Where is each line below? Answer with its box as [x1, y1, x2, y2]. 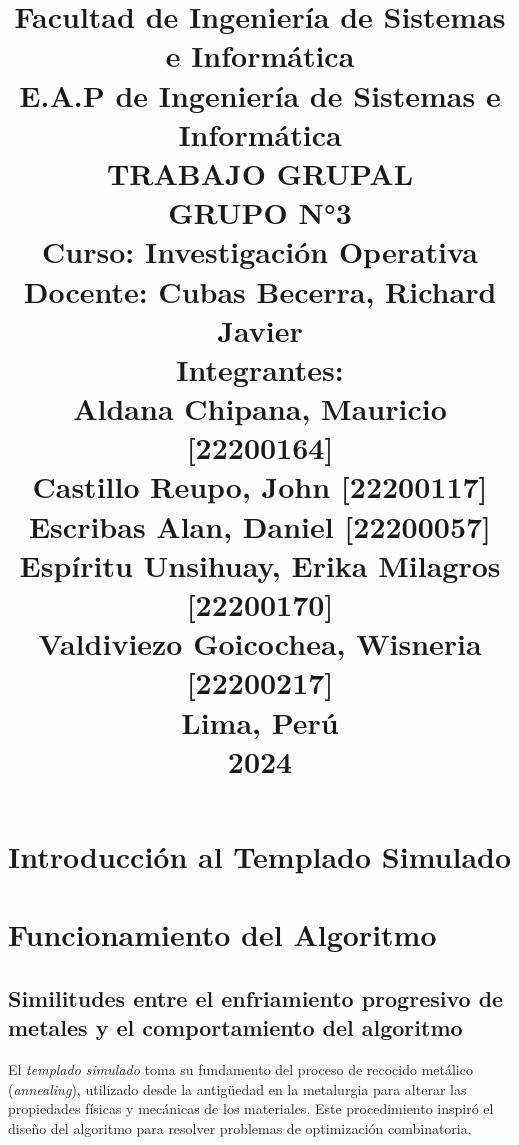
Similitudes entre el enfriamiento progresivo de [8, 982, 504, 1013]
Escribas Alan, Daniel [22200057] [28, 505, 492, 546]
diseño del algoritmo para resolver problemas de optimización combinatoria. [8, 1117, 472, 1138]
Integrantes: [176, 348, 344, 389]
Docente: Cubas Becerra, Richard [23, 270, 497, 311]
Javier [217, 309, 303, 350]
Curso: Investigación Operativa [42, 231, 478, 272]
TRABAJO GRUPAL [106, 152, 414, 193]
